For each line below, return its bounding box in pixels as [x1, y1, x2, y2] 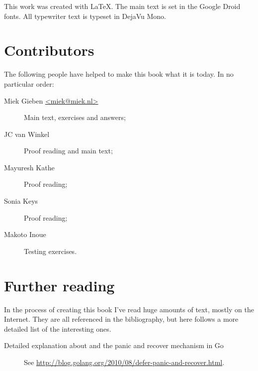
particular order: [4, 78, 54, 89]
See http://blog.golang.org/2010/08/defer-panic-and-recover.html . [24, 357, 225, 367]
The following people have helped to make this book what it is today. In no [4, 69, 234, 79]
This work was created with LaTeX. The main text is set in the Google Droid [4, 1, 241, 11]
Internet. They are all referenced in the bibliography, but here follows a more [4, 314, 239, 324]
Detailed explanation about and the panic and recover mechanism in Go [4, 340, 224, 351]
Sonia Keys [4, 196, 38, 206]
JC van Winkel [4, 128, 50, 139]
